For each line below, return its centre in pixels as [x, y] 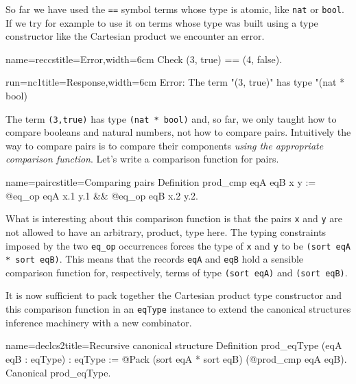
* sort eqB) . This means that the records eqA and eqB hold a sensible [155, 259]
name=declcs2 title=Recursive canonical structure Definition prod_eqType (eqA [174, 345]
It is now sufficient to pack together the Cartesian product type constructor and [174, 295]
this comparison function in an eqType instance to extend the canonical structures [178, 309]
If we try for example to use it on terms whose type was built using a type [162, 22]
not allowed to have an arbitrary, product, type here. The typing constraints [166, 231]
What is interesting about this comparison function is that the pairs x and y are [174, 218]
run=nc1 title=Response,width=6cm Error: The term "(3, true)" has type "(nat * [175, 82]
